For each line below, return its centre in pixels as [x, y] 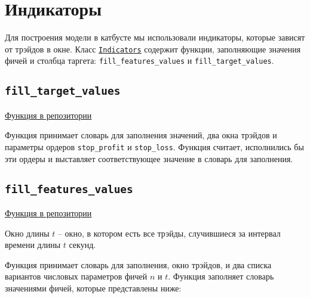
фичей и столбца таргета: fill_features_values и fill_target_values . [139, 60]
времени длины [33, 245]
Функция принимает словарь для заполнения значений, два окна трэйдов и [141, 135]
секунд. [82, 245]
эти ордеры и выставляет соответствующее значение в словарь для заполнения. [149, 158]
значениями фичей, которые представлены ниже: [93, 288]
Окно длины [27, 233]
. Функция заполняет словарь [221, 276]
